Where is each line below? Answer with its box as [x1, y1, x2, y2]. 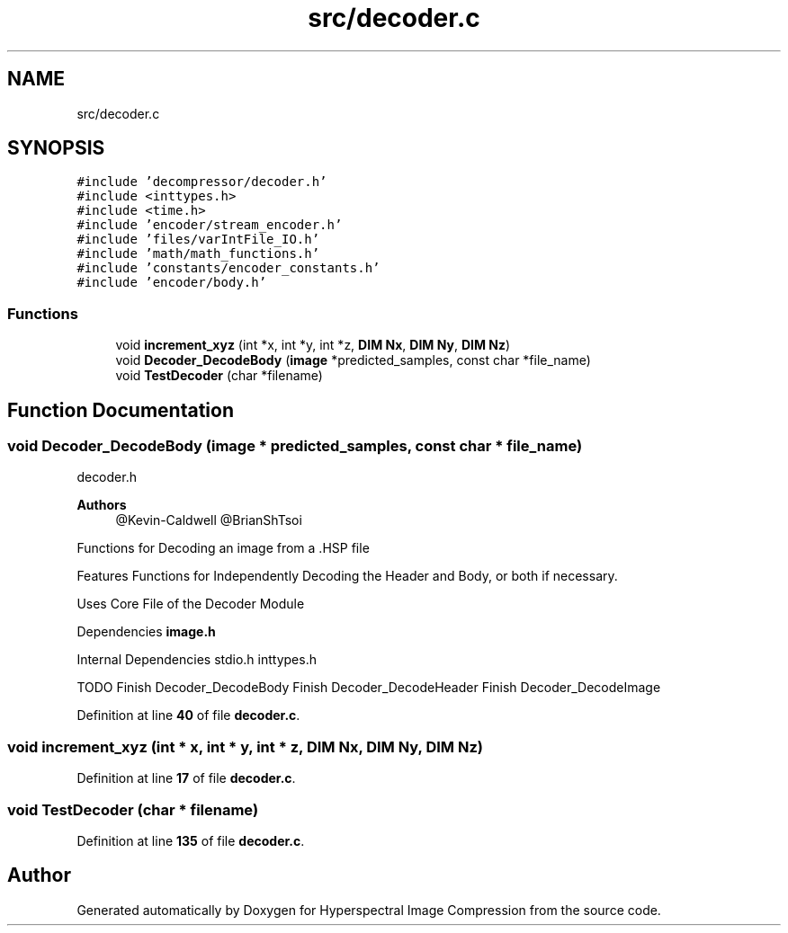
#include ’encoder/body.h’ [76, 275, 267, 290]
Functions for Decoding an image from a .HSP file [76, 540, 370, 556]
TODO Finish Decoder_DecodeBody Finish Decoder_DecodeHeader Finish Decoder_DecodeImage [76, 680, 661, 696]
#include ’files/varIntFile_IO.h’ [76, 232, 320, 247]
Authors [76, 497, 127, 513]
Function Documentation [7, 398, 234, 422]
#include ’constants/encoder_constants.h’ [76, 261, 381, 276]
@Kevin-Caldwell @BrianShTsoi [115, 512, 302, 529]
